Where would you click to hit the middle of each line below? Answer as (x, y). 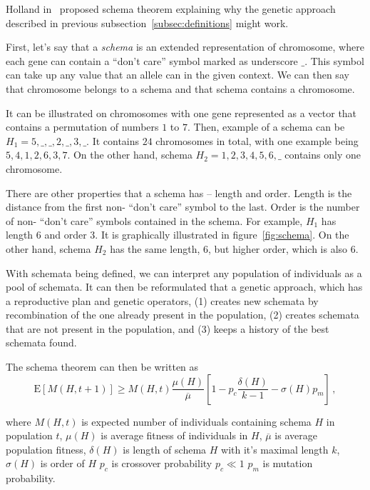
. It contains (113, 140)
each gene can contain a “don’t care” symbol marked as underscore (152, 60)
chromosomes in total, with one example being (257, 140)
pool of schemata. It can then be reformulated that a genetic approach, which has (184, 287)
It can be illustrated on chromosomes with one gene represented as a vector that (181, 112)
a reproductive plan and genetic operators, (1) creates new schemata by (162, 300)
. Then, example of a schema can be (266, 127)
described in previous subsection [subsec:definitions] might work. (147, 22)
